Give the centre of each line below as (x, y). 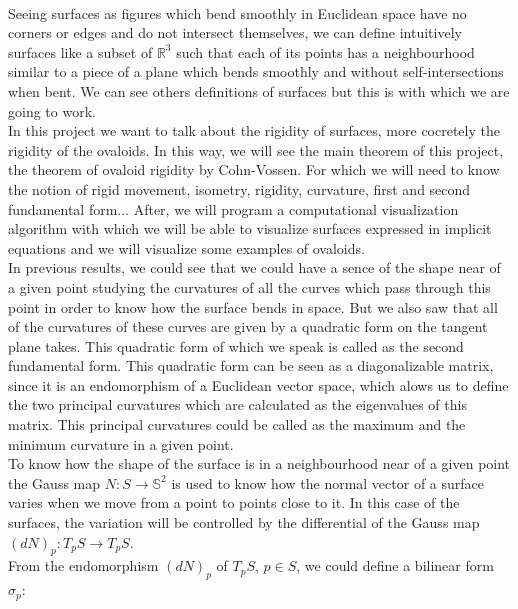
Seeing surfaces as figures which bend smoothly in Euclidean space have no (237, 12)
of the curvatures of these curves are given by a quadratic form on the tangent (248, 326)
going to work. (52, 110)
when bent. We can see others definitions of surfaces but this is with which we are (259, 90)
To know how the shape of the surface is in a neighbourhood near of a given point (259, 463)
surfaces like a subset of (80, 51)
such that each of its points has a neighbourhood (325, 51)
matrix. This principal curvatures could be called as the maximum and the (237, 424)
